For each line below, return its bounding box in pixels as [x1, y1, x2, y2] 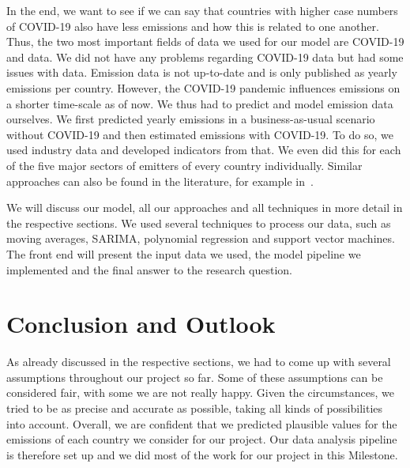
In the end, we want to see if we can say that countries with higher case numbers [6, 2, 398, 18]
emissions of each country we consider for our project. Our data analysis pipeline [6, 431, 397, 447]
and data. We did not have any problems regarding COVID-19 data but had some [6, 48, 404, 65]
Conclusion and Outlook [6, 308, 276, 340]
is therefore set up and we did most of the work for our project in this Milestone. [6, 446, 398, 462]
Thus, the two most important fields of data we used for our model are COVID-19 [6, 33, 404, 50]
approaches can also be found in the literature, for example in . [6, 172, 314, 189]
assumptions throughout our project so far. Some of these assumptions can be [6, 368, 383, 385]
